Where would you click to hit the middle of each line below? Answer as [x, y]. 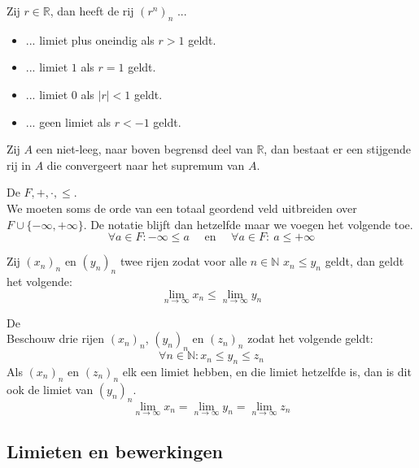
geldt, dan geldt [364, 261]
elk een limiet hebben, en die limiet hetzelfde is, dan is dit [267, 371]
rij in [19, 165]
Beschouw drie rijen [56, 338]
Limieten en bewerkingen [115, 451]
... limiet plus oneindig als [90, 39]
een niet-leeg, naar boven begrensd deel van [144, 149]
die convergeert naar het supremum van [146, 165]
